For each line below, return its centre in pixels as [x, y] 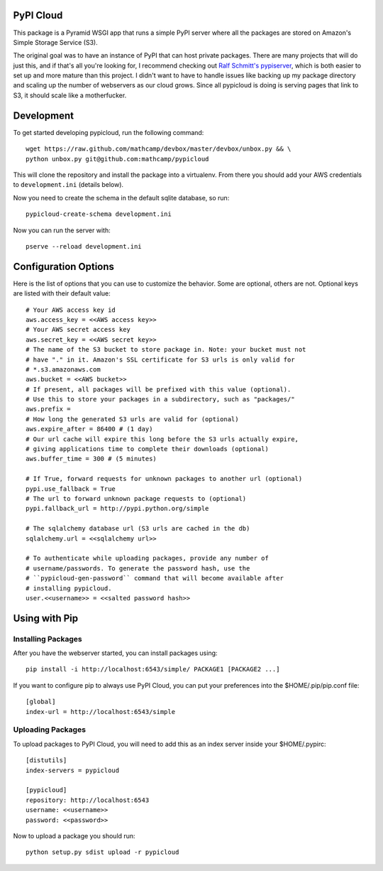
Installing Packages [48, 639]
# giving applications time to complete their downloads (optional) [147, 449]
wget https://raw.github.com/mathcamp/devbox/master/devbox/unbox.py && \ [159, 149]
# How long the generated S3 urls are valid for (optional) [132, 419]
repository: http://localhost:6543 [88, 800]
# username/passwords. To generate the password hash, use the [138, 568]
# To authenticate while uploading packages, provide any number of [147, 558]
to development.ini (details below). [68, 185]
